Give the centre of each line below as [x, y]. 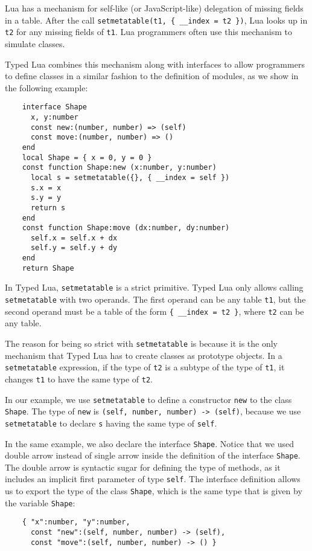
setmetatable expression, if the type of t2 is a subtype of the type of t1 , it [145, 367]
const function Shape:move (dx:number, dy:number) [126, 228]
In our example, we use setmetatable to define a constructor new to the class [148, 399]
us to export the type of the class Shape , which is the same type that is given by [154, 491]
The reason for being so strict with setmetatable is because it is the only [142, 343]
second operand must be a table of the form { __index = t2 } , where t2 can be [154, 311]
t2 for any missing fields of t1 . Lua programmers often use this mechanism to [148, 32]
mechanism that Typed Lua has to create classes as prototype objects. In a [144, 355]
